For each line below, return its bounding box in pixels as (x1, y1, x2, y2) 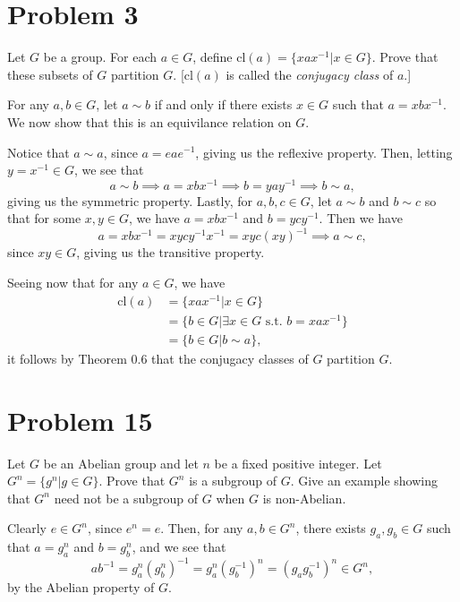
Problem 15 (7, 401, 153, 438)
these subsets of (7, 64, 93, 83)
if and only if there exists (154, 95, 293, 114)
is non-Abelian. (262, 488, 346, 507)
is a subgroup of (189, 471, 277, 490)
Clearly (7, 519, 47, 537)
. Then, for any (160, 519, 243, 537)
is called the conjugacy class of (226, 64, 394, 83)
